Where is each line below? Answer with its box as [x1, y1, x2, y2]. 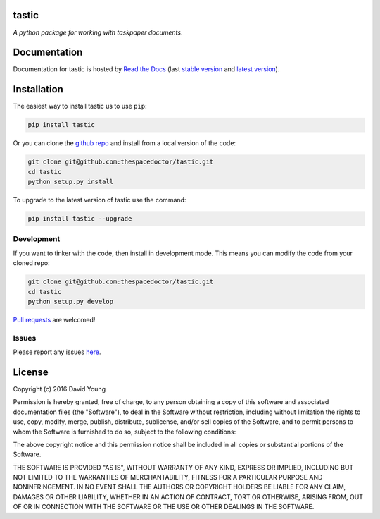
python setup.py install [27, 178, 114, 186]
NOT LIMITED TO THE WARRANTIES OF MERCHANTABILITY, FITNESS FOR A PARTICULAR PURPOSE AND [13, 473, 323, 482]
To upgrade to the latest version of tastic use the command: [13, 196, 186, 204]
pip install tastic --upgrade [27, 215, 132, 223]
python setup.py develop [27, 297, 114, 305]
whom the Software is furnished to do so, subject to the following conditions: [13, 427, 236, 436]
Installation [13, 83, 63, 95]
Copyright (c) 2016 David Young [13, 384, 106, 393]
